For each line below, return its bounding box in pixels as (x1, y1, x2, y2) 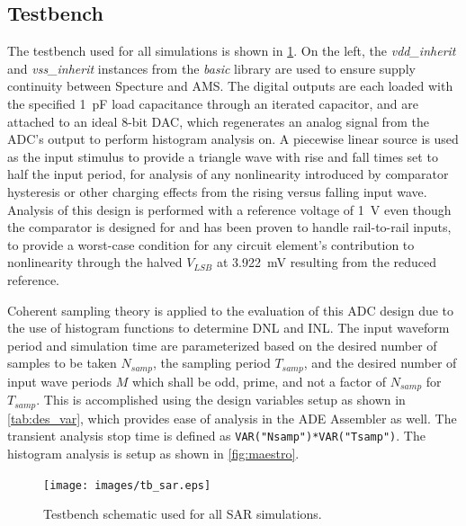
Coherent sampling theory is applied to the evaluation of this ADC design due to (7, 300, 454, 319)
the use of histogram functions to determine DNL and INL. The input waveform (7, 318, 450, 337)
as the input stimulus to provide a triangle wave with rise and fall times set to (7, 147, 438, 165)
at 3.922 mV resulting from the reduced (216, 253, 437, 272)
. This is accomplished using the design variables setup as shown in (36, 390, 406, 409)
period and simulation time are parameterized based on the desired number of (7, 335, 437, 354)
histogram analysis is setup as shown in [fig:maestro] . (7, 443, 300, 462)
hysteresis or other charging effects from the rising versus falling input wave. (7, 182, 427, 201)
